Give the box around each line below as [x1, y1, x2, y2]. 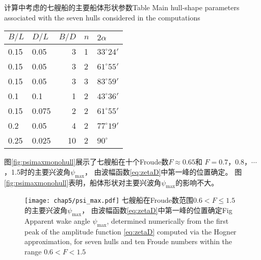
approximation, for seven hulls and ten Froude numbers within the [24, 236, 232, 247]
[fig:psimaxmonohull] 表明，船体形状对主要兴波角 [4, 177, 162, 187]
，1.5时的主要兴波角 [4, 166, 70, 177]
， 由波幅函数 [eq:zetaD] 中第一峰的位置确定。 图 [85, 166, 242, 177]
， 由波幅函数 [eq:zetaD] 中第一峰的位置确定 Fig [82, 205, 232, 216]
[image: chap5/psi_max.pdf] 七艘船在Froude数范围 [24, 195, 194, 205]
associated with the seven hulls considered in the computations [4, 12, 200, 22]
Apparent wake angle [24, 215, 90, 226]
